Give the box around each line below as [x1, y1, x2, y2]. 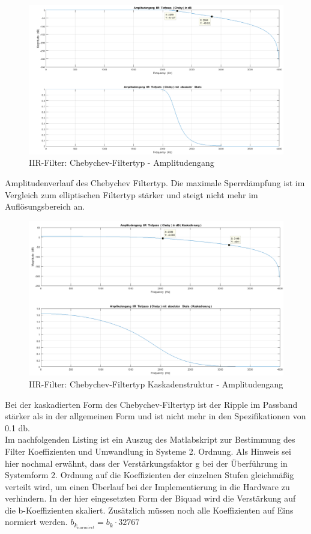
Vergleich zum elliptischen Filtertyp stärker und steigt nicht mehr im [5, 188, 258, 201]
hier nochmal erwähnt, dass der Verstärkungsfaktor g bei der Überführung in [5, 457, 288, 469]
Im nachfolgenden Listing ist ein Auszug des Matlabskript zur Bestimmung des [5, 433, 295, 446]
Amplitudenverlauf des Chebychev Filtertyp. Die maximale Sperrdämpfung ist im [5, 177, 305, 189]
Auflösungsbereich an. [5, 200, 85, 213]
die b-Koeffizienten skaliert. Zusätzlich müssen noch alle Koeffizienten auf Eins [5, 503, 294, 516]
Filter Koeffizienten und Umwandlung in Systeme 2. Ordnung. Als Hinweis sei [5, 444, 291, 457]
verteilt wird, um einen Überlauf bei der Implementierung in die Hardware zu [5, 480, 290, 493]
